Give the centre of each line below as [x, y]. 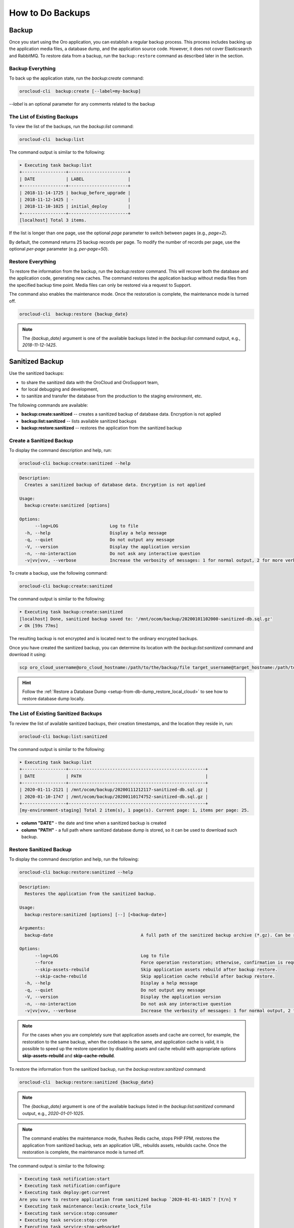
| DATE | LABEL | [75, 179]
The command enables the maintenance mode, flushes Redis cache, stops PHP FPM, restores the [121, 1138]
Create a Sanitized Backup [41, 441]
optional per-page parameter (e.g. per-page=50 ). [59, 249]
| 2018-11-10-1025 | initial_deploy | [75, 207]
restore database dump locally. [54, 698]
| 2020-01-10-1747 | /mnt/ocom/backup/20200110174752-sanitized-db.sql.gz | [114, 796]
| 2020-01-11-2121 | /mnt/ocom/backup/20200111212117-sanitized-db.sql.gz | [114, 790]
